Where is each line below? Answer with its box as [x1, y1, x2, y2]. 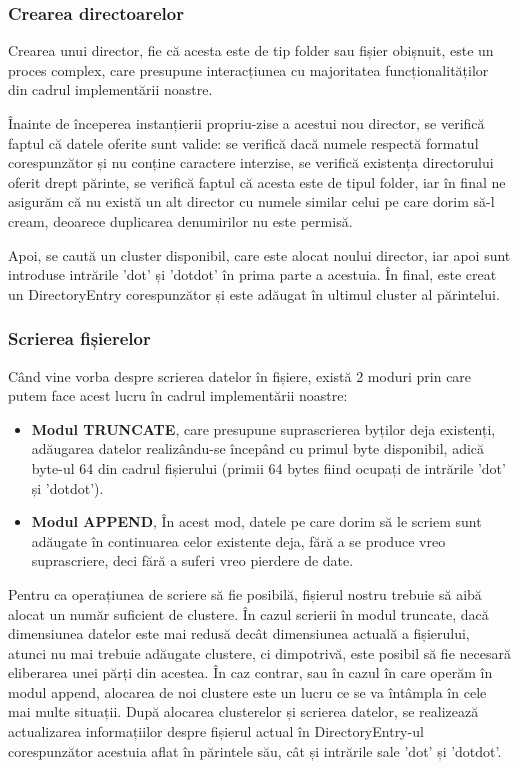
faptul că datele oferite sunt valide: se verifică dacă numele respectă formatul [8, 132, 479, 153]
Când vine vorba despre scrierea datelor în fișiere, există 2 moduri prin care [8, 365, 472, 386]
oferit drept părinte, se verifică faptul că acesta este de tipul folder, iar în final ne [8, 171, 506, 192]
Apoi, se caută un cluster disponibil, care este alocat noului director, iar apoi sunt [8, 244, 511, 265]
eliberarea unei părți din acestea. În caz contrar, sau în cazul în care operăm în [8, 662, 493, 683]
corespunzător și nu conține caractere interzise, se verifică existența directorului [8, 152, 494, 173]
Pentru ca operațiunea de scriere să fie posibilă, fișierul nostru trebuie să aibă [8, 583, 482, 604]
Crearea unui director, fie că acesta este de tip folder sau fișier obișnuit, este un [8, 40, 494, 61]
